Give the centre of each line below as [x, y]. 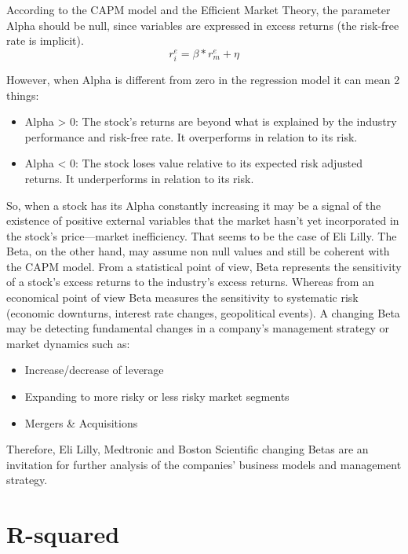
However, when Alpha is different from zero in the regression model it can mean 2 [203, 79]
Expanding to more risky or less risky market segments [157, 396]
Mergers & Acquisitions [81, 422]
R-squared [63, 534]
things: [23, 95]
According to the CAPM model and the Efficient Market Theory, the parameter [199, 9]
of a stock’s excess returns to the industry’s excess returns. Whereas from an [190, 282]
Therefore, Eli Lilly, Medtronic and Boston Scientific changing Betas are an [188, 449]
